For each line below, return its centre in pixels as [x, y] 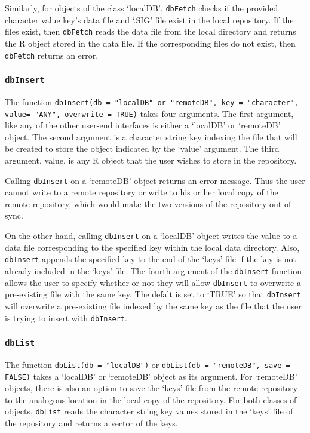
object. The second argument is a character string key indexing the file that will [151, 136]
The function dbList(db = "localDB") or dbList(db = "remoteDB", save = [148, 364]
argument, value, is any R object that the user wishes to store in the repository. [151, 160]
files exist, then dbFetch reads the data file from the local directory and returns [151, 31]
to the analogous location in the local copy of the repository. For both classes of [151, 399]
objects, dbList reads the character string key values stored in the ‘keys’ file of [149, 411]
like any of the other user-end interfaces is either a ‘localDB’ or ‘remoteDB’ [143, 125]
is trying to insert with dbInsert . [66, 317]
